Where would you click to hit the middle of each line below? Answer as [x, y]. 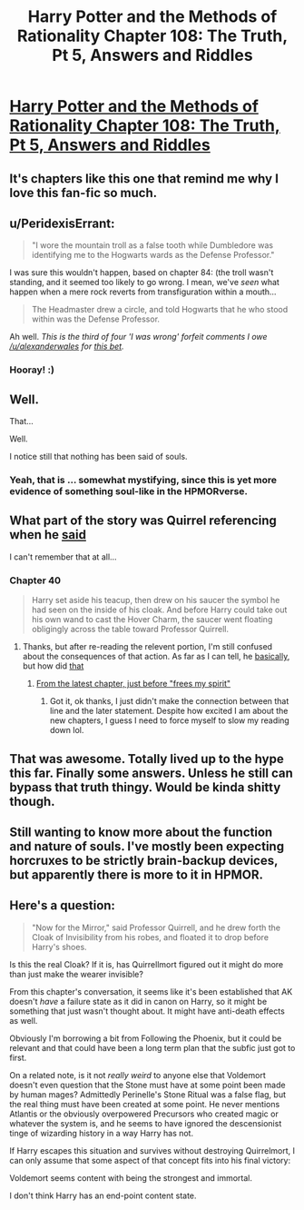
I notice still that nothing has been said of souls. [98, 457]
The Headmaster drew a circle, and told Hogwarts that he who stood [160, 310]
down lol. [67, 730]
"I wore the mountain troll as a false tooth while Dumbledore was [152, 245]
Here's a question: [63, 906]
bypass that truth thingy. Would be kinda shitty [145, 787]
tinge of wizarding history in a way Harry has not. [101, 1133]
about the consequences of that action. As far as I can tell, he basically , [156, 657]
